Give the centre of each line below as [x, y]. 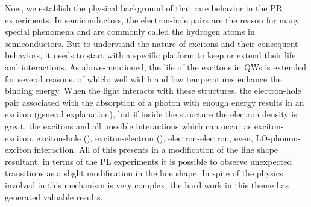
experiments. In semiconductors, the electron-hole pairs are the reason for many [152, 20]
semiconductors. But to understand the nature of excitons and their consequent [152, 43]
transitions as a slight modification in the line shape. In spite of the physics [144, 173]
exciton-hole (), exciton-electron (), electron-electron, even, [145, 137]
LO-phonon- [278, 137]
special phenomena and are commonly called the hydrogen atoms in [130, 32]
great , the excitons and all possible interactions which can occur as [128, 125]
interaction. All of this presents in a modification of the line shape [156, 150]
